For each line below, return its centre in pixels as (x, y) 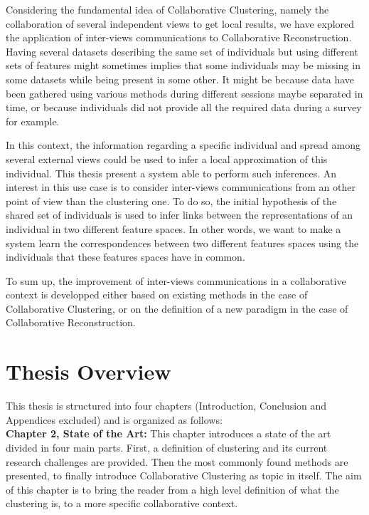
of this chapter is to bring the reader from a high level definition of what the (172, 489)
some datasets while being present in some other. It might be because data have (180, 79)
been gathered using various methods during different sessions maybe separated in (184, 93)
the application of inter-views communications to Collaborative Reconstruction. (179, 37)
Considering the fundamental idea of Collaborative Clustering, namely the (167, 9)
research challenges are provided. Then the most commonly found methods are (177, 461)
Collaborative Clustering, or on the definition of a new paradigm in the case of (177, 308)
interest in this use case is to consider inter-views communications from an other (181, 187)
